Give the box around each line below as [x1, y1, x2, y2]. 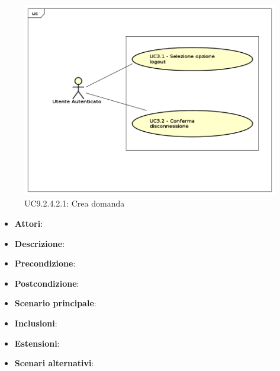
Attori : [14, 217, 43, 230]
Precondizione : [14, 257, 76, 269]
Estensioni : [14, 337, 60, 349]
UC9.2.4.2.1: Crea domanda [24, 197, 125, 210]
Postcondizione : [14, 277, 79, 289]
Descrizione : [14, 237, 65, 249]
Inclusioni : [14, 317, 57, 329]
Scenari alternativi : [14, 357, 94, 369]
